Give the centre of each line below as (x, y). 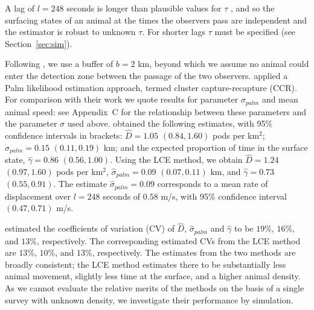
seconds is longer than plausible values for (144, 8)
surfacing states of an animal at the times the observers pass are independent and (156, 20)
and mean (280, 99)
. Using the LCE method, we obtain (176, 160)
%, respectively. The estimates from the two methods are (191, 252)
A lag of (20, 8)
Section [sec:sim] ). (39, 43)
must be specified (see (255, 32)
